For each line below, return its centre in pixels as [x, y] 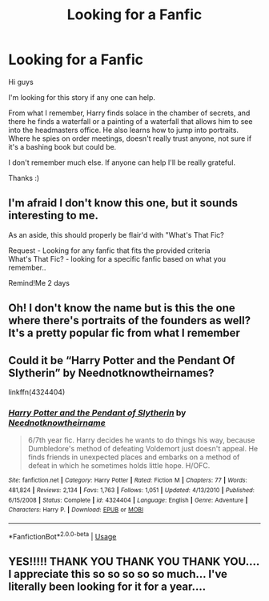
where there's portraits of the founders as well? [129, 321]
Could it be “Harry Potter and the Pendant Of [122, 361]
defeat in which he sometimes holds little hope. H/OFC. [119, 466]
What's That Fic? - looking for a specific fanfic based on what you [117, 258]
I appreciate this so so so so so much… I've [118, 574]
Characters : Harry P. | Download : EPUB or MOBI [76, 510]
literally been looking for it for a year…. [107, 586]
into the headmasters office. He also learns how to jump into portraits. [123, 130]
